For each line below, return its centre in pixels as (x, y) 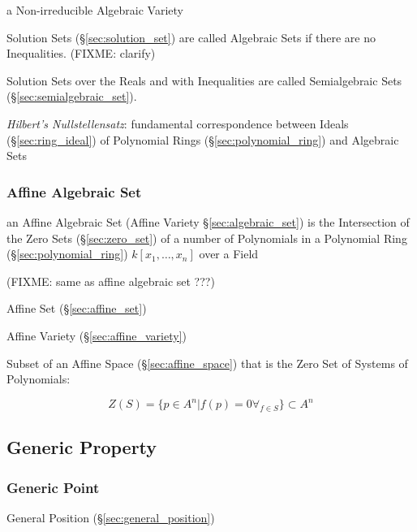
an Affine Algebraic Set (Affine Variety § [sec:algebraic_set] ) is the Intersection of (208, 221)
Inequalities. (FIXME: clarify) (81, 53)
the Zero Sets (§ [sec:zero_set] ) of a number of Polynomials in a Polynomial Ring (207, 238)
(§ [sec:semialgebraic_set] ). (72, 96)
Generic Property (82, 447)
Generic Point (53, 487)
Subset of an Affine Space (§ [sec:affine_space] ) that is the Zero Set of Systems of (207, 363)
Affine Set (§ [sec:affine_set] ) (77, 308)
